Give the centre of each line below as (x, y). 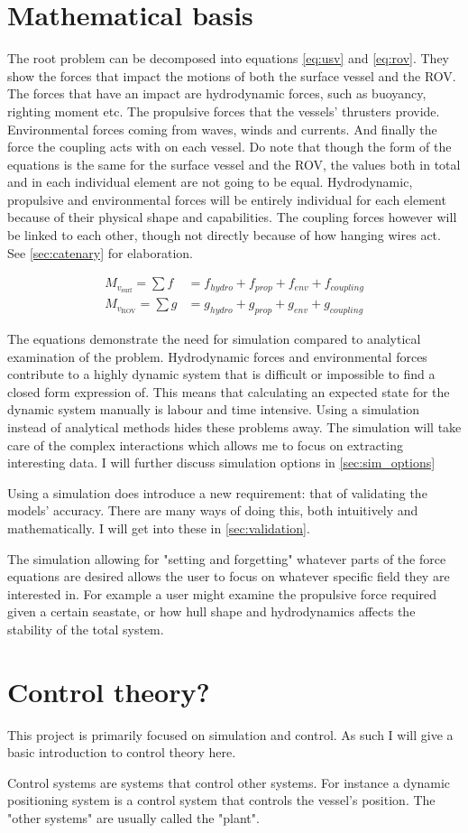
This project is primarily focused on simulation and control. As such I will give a (230, 734)
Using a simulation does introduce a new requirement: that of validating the (217, 492)
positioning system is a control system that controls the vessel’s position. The (221, 800)
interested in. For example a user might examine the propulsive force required (222, 593)
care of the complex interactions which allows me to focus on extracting (205, 444)
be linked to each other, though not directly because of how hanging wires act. (224, 235)
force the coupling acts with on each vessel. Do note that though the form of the (229, 147)
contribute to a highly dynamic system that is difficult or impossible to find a (221, 374)
